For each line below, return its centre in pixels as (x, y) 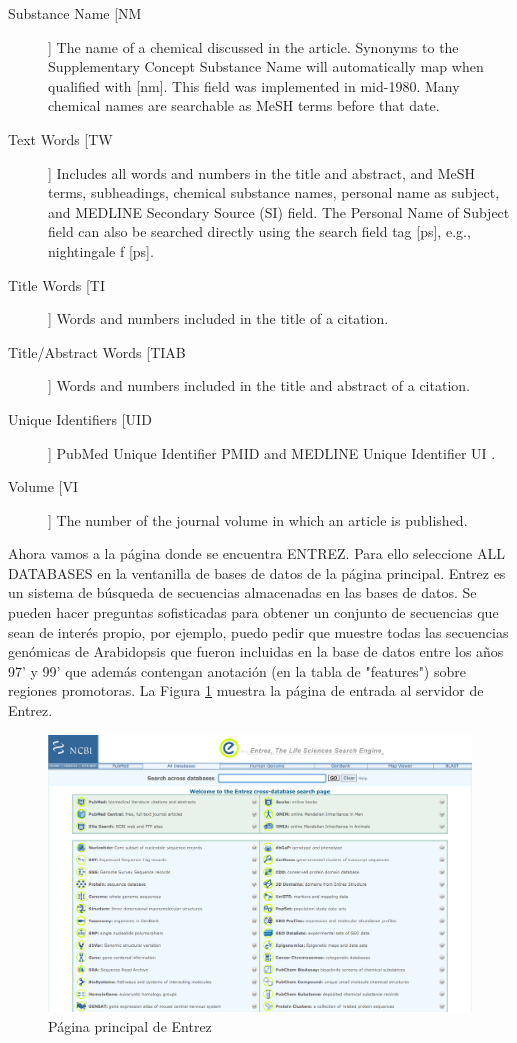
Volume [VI (43, 486)
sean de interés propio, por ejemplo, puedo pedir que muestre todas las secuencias (258, 631)
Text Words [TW (60, 138)
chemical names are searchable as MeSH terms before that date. (244, 105)
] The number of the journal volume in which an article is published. (258, 519)
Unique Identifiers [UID (80, 418)
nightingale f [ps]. (101, 250)
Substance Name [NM (75, 13)
